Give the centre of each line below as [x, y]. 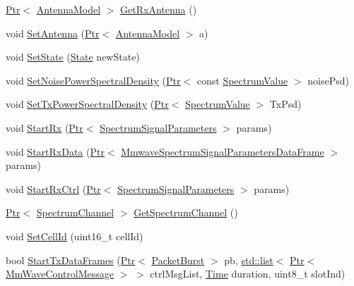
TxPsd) [285, 104]
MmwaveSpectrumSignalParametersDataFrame [223, 151]
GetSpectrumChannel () [186, 212]
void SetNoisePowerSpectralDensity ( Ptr [93, 80]
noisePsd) [328, 80]
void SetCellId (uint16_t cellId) [75, 236]
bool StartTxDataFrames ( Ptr [71, 260]
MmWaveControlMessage [60, 274]
